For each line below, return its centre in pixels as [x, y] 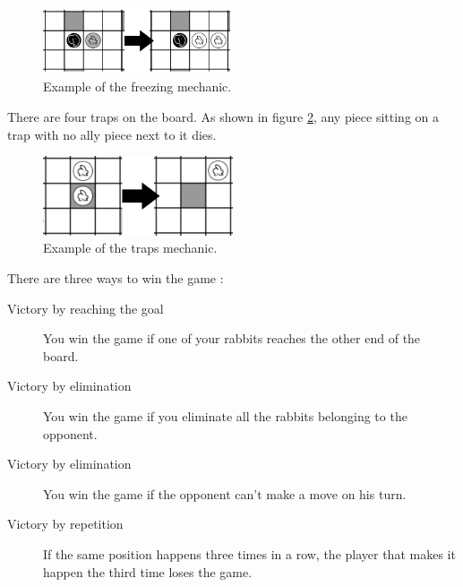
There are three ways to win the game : [116, 278]
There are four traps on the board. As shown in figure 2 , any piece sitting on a [223, 116]
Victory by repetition [65, 524]
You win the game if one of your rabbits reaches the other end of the [232, 338]
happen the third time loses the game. [148, 571]
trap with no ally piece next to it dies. [112, 134]
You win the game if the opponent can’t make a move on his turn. [225, 493]
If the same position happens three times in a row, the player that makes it [249, 554]
